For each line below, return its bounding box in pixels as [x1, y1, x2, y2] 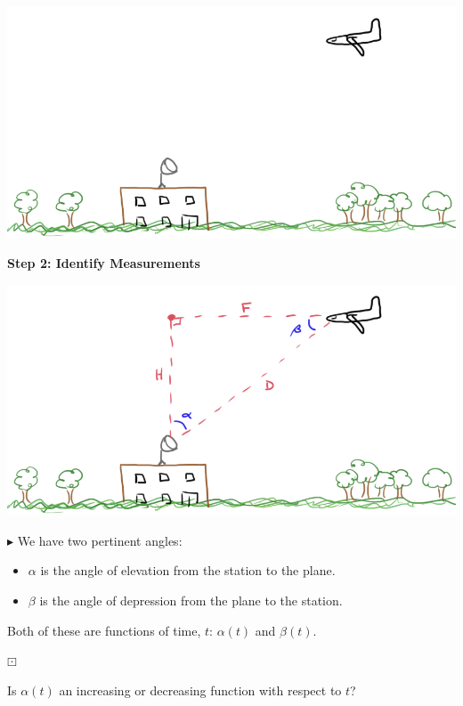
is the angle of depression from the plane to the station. [39, 590, 343, 609]
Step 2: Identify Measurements [7, 254, 200, 272]
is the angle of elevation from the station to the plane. [40, 561, 336, 580]
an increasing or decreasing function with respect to [59, 680, 342, 699]
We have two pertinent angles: [17, 531, 183, 549]
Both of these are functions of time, [7, 621, 201, 639]
